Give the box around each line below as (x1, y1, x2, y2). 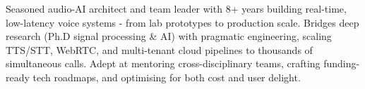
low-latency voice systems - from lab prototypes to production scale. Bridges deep (6, 15, 359, 29)
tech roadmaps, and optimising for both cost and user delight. (32, 69, 301, 84)
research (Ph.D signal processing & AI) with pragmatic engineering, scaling (6, 29, 332, 43)
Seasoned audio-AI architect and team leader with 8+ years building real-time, (6, 1, 347, 15)
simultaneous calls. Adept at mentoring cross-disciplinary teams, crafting (6, 56, 321, 71)
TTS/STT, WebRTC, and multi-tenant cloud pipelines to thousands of (6, 42, 313, 57)
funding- (323, 56, 360, 71)
